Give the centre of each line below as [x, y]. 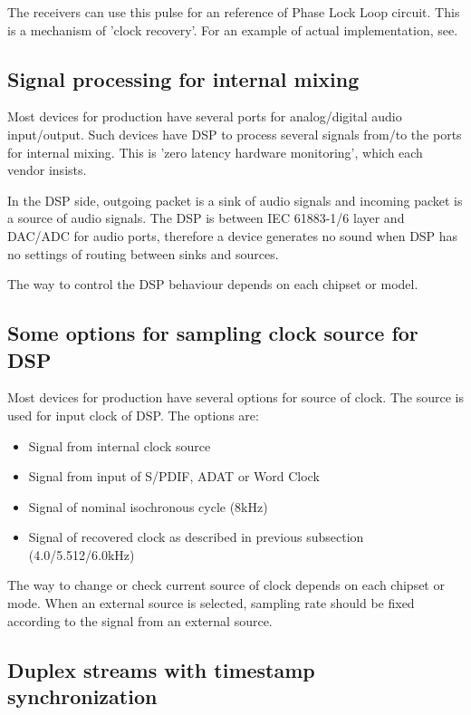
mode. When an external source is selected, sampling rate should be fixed [211, 603]
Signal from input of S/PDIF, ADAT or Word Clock [174, 476]
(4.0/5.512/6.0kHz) [82, 554]
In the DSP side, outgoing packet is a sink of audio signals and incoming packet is [235, 200]
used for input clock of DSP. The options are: [133, 415]
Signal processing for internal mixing [183, 78]
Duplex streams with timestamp [161, 669]
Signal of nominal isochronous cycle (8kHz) [148, 506]
